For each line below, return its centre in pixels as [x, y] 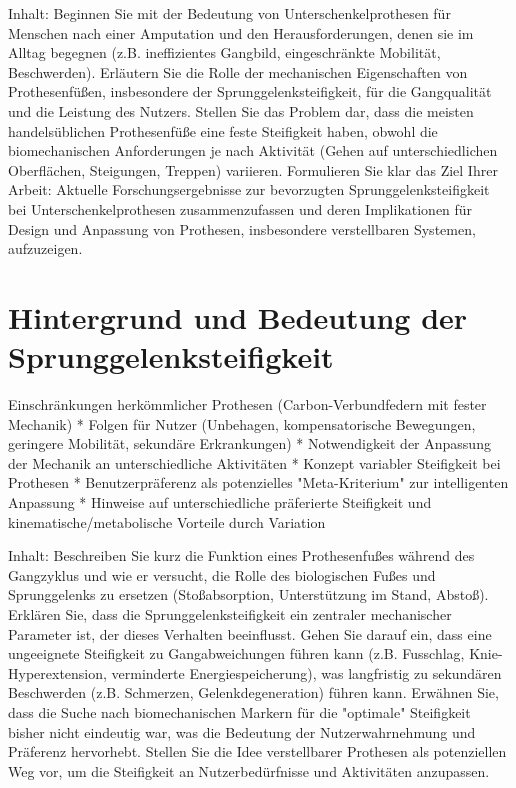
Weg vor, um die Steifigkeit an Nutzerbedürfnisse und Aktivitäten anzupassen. [249, 770]
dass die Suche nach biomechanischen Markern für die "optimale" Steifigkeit [239, 711]
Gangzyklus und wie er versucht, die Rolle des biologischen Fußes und [222, 574]
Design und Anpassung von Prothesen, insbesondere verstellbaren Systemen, [242, 228]
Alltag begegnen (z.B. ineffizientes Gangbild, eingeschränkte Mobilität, [224, 52]
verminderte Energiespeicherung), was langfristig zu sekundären [306, 672]
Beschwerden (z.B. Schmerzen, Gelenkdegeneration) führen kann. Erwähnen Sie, [253, 692]
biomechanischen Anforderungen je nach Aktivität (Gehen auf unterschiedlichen [253, 150]
